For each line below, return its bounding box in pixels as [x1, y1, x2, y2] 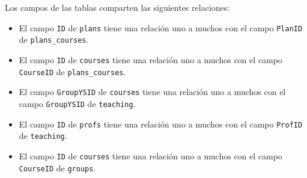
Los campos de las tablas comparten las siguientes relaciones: [5, 1, 230, 13]
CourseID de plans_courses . [19, 65, 126, 78]
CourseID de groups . [19, 161, 96, 174]
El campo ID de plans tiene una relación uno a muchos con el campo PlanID [19, 21, 303, 34]
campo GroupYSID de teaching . [19, 97, 136, 109]
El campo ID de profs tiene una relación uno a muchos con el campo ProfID [19, 117, 303, 130]
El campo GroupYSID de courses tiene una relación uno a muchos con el [19, 85, 286, 98]
